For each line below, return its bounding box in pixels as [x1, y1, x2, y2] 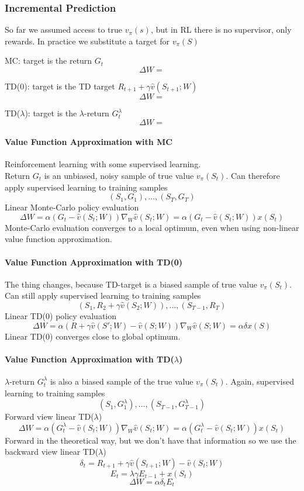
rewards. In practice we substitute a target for [5, 34, 170, 47]
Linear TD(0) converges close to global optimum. [5, 330, 181, 342]
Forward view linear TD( [5, 410, 94, 423]
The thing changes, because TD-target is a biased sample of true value [5, 278, 257, 290]
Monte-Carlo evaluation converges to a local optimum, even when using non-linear [5, 221, 299, 233]
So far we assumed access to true [5, 23, 122, 36]
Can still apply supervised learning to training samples [5, 289, 201, 302]
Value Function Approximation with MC [5, 136, 172, 148]
